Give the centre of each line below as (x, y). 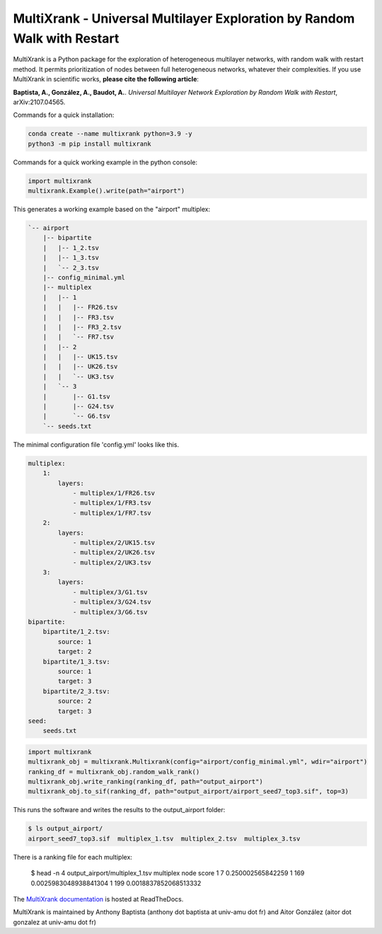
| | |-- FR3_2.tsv (82, 327)
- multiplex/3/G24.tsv (112, 602)
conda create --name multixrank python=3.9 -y (110, 134)
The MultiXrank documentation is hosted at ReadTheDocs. (98, 899)
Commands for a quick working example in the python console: (105, 162)
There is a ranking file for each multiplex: (73, 857)
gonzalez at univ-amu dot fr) (55, 922)
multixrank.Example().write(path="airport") (106, 191)
